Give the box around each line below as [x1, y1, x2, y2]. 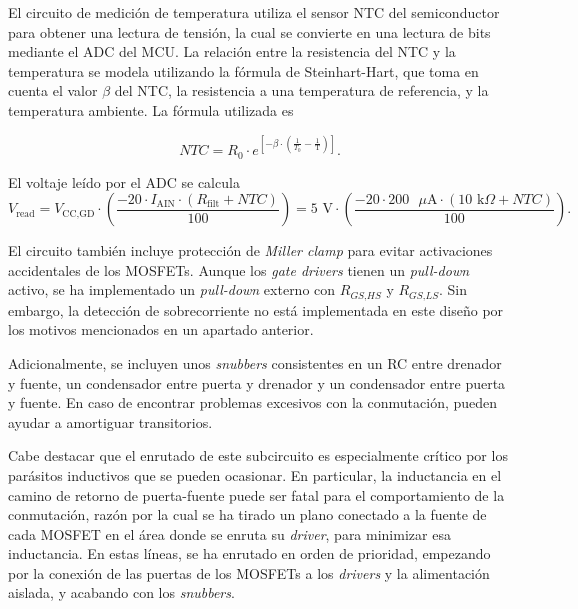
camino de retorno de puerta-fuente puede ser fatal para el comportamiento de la [8, 484, 505, 505]
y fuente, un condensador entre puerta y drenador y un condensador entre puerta [8, 372, 506, 393]
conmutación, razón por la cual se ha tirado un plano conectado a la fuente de [8, 504, 487, 525]
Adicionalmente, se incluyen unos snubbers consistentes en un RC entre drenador [8, 352, 502, 373]
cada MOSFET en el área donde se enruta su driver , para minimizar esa [8, 523, 451, 544]
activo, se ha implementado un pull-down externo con [8, 279, 336, 300]
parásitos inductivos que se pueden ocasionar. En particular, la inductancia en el [8, 464, 502, 485]
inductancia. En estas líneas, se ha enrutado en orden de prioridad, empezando [8, 543, 491, 564]
